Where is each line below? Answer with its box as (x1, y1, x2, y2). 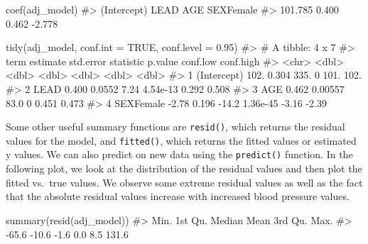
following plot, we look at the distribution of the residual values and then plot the (6, 161, 362, 176)
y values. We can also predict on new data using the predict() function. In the (6, 147, 353, 162)
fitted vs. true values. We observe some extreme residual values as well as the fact (6, 174, 363, 189)
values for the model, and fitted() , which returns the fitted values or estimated (6, 133, 357, 148)
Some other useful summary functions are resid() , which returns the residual (6, 119, 345, 134)
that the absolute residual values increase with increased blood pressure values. (6, 189, 350, 204)
